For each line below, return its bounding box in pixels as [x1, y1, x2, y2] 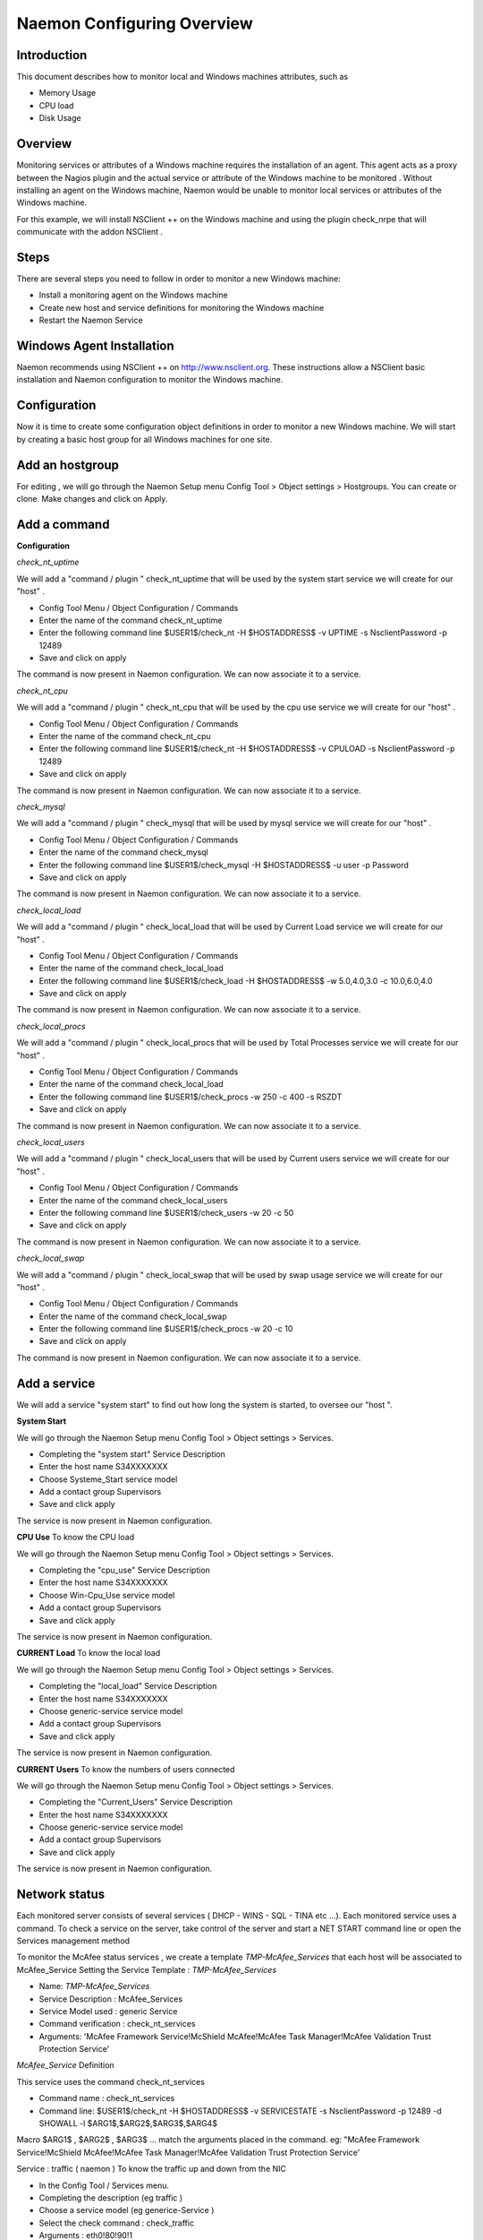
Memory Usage [38, 88, 97, 99]
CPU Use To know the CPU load [16, 1532, 134, 1543]
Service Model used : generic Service [38, 2005, 178, 2016]
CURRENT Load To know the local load [16, 1648, 161, 1658]
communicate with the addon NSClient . [16, 227, 164, 237]
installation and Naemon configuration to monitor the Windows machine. [16, 375, 284, 385]
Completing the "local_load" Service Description [38, 1681, 217, 1692]
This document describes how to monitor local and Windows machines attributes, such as [16, 72, 349, 82]
